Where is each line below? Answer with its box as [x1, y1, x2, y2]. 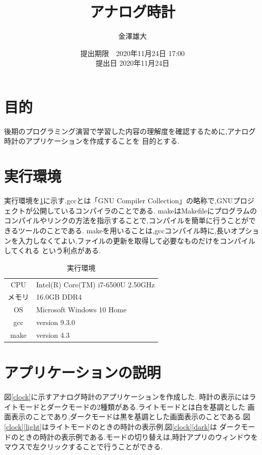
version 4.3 [36, 329, 70, 340]
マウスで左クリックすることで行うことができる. [4, 441, 163, 452]
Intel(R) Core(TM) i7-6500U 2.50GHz [36, 279, 155, 289]
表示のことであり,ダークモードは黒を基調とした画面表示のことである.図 [11, 411, 250, 422]
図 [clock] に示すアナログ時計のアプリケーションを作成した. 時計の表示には [4, 391, 249, 402]
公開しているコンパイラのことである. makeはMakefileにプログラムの [32, 205, 257, 216]
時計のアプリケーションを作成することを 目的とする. [4, 136, 179, 146]
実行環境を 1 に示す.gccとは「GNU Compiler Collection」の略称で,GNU [4, 195, 233, 206]
